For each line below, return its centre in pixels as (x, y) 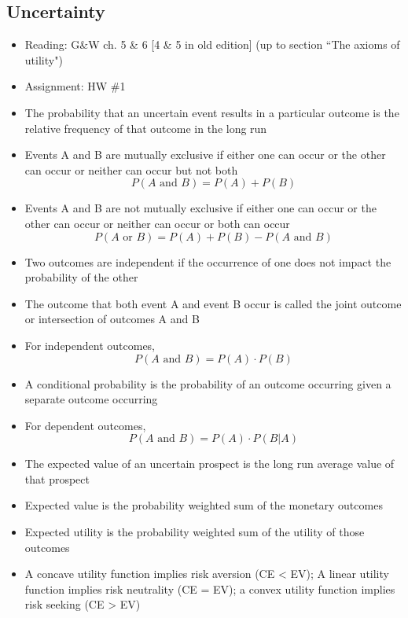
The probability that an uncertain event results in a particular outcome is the (212, 112)
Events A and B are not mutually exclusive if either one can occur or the (200, 208)
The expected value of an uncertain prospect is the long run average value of (210, 463)
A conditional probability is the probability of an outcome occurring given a (208, 383)
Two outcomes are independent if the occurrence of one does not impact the (208, 261)
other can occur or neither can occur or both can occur (157, 223)
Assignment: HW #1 (75, 86)
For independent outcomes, (90, 345)
